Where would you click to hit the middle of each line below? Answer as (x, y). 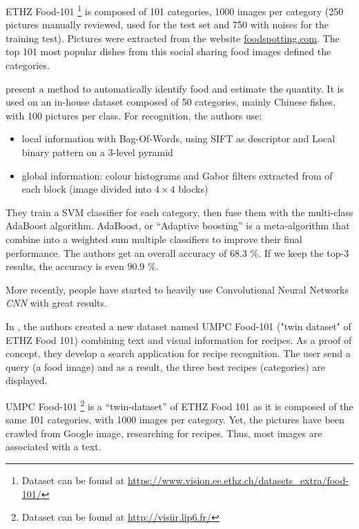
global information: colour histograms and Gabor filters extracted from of (177, 175)
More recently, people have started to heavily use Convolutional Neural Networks (177, 289)
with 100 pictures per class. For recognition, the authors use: (134, 115)
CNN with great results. (56, 303)
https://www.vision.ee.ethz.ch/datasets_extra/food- (238, 480)
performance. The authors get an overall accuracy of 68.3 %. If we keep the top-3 (177, 252)
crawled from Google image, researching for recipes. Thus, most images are (164, 433)
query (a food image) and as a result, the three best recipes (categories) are (165, 366)
